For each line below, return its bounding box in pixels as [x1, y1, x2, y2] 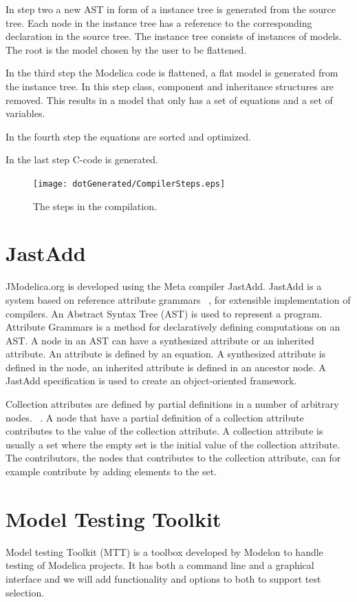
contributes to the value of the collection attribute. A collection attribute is [6, 424, 323, 438]
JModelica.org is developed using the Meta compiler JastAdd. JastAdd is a [6, 279, 322, 293]
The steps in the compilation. [33, 198, 157, 213]
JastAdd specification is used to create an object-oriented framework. [6, 373, 297, 388]
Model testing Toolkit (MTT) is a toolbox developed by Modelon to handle [6, 544, 323, 559]
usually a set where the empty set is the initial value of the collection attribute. [6, 437, 340, 451]
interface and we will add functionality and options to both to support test [6, 571, 321, 585]
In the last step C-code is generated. [6, 152, 158, 167]
